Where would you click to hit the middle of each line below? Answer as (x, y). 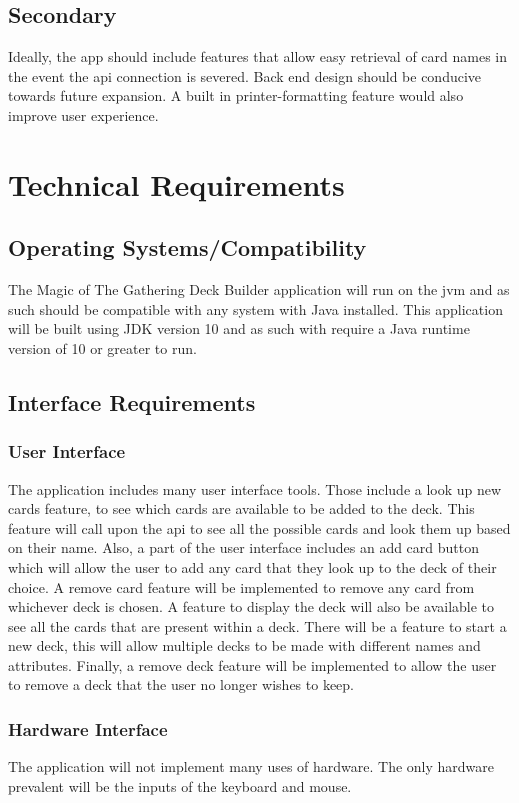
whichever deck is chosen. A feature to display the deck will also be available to (251, 606)
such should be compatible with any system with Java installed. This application (255, 308)
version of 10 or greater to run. (102, 347)
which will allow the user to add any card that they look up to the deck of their (252, 566)
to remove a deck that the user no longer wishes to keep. (181, 684)
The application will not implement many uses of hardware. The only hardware (251, 766)
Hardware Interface (88, 728)
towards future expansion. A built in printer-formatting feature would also (236, 95)
